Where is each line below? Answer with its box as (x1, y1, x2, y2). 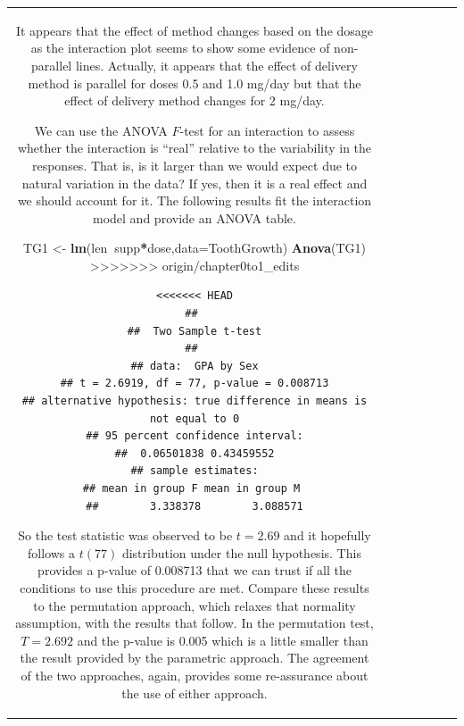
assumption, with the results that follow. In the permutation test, (15, 613, 374, 632)
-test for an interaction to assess (179, 121, 355, 139)
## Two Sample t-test (127, 324, 262, 338)
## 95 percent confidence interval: (86, 430, 303, 443)
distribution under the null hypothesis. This (121, 543, 361, 562)
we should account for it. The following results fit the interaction (17, 191, 372, 210)
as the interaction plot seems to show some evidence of (30, 38, 330, 57)
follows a (28, 543, 76, 562)
